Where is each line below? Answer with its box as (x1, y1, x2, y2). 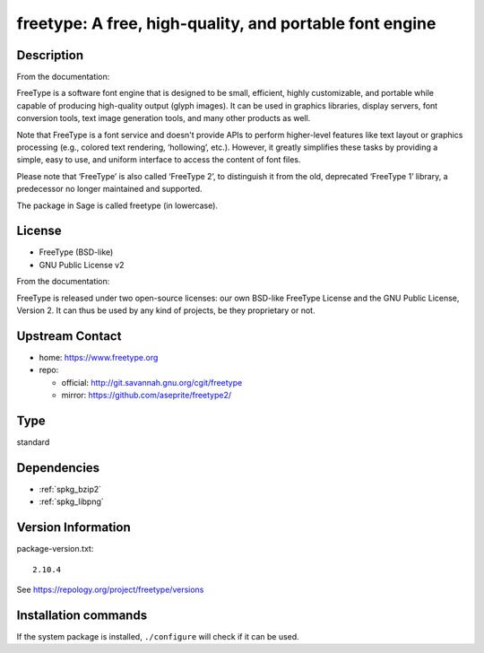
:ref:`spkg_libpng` (39, 496, 105, 507)
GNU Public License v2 (39, 259, 125, 270)
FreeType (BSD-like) (39, 247, 114, 257)
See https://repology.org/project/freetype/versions (16, 584, 204, 596)
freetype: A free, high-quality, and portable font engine (16, 13, 436, 33)
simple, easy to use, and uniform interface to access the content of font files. (16, 154, 301, 165)
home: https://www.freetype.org (39, 352, 159, 362)
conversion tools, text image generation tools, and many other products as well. (16, 113, 311, 124)
